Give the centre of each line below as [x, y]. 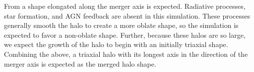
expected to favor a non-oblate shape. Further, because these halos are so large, [125, 35]
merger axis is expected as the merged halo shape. [80, 63]
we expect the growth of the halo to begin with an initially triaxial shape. [116, 44]
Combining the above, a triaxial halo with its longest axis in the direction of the [126, 54]
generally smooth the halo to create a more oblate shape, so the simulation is [121, 25]
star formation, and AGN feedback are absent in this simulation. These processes [127, 15]
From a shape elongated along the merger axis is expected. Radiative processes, [125, 6]
